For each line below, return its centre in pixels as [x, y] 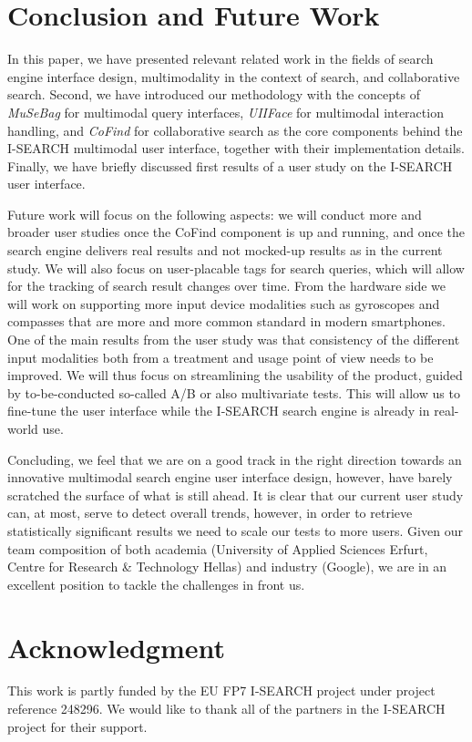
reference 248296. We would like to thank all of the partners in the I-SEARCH [226, 709]
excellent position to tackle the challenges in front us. [156, 584]
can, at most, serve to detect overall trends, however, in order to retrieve [210, 513]
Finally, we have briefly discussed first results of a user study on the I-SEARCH [230, 165]
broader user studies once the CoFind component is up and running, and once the [236, 232]
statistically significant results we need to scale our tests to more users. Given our [235, 530]
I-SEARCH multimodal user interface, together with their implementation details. [236, 148]
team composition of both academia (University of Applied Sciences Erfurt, [218, 548]
